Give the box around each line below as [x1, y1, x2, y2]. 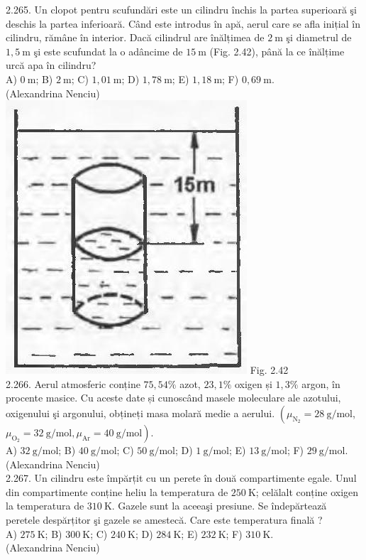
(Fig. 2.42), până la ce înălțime [209, 43, 345, 58]
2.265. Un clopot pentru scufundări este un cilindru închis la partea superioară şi [6, 2, 357, 16]
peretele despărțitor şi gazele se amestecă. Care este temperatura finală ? [6, 512, 323, 527]
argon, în [301, 376, 340, 391]
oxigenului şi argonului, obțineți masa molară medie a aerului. [6, 405, 275, 420]
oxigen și [234, 376, 272, 391]
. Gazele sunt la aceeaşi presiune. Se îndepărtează [111, 498, 327, 513]
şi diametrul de [286, 30, 352, 45]
